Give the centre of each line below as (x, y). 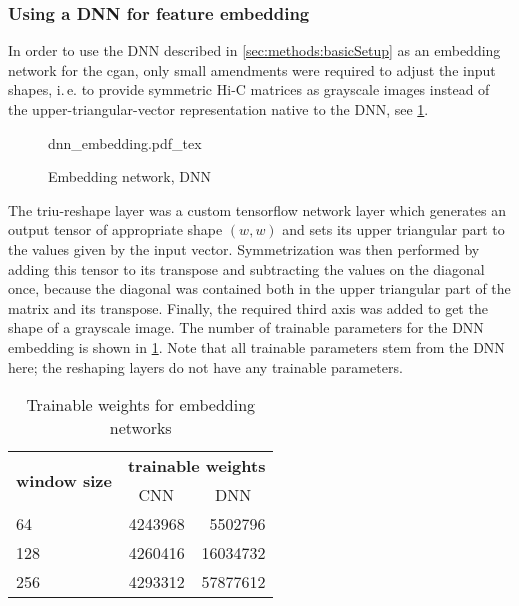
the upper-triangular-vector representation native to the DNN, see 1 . (218, 109)
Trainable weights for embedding (141, 405)
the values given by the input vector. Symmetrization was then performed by (244, 248)
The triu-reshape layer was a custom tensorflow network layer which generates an (257, 209)
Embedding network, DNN (130, 176)
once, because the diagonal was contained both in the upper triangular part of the (259, 288)
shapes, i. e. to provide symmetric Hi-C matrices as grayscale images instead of (249, 89)
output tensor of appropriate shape (115, 229)
